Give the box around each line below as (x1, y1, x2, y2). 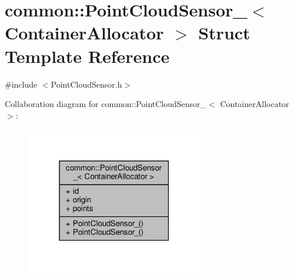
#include (5, 78, 38, 90)
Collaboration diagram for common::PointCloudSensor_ (5, 98, 207, 110)
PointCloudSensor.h (51, 78, 122, 90)
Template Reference (5, 44, 170, 68)
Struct (198, 21, 250, 45)
